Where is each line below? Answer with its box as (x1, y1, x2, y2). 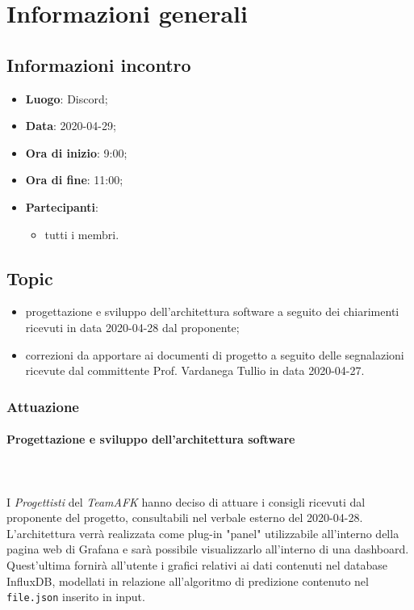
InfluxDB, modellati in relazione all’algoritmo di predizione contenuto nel (6, 572, 369, 589)
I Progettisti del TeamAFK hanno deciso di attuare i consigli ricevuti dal (6, 493, 366, 510)
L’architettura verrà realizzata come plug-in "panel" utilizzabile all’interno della (6, 524, 399, 541)
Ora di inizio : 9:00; (25, 144, 128, 161)
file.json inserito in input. (6, 588, 145, 605)
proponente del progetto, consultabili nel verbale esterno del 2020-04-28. (6, 509, 363, 526)
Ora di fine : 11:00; (25, 171, 123, 188)
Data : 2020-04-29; (25, 117, 116, 134)
